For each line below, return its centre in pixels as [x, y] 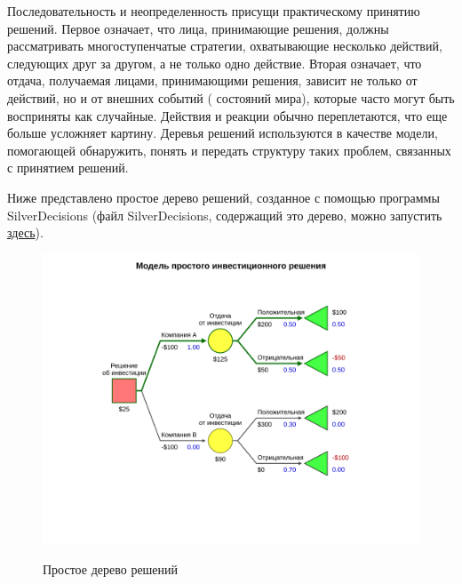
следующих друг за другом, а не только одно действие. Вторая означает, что [215, 63]
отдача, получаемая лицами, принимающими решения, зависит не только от [212, 80]
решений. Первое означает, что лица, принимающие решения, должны [198, 28]
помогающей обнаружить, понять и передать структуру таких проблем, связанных [229, 150]
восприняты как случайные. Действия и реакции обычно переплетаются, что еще [227, 115]
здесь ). [25, 232]
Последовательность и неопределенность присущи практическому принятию [214, 11]
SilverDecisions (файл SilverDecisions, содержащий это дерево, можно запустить [225, 215]
